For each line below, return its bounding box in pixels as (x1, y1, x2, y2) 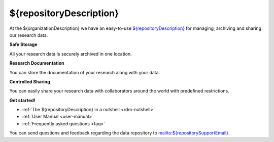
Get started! (9, 97, 36, 103)
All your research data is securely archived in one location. (9, 51, 132, 57)
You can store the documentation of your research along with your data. (9, 69, 160, 75)
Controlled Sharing (9, 78, 50, 84)
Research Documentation (9, 60, 64, 66)
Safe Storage (9, 41, 38, 48)
